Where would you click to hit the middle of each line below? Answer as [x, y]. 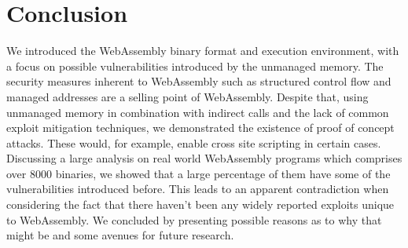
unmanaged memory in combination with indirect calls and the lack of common [198, 112]
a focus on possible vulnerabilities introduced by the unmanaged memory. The [195, 66]
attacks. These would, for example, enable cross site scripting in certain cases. [194, 142]
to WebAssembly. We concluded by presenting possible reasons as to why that [194, 219]
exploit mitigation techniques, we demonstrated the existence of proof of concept [200, 128]
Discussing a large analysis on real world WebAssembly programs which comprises [204, 158]
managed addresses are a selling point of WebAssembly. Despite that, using [187, 96]
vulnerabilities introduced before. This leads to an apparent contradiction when [198, 189]
